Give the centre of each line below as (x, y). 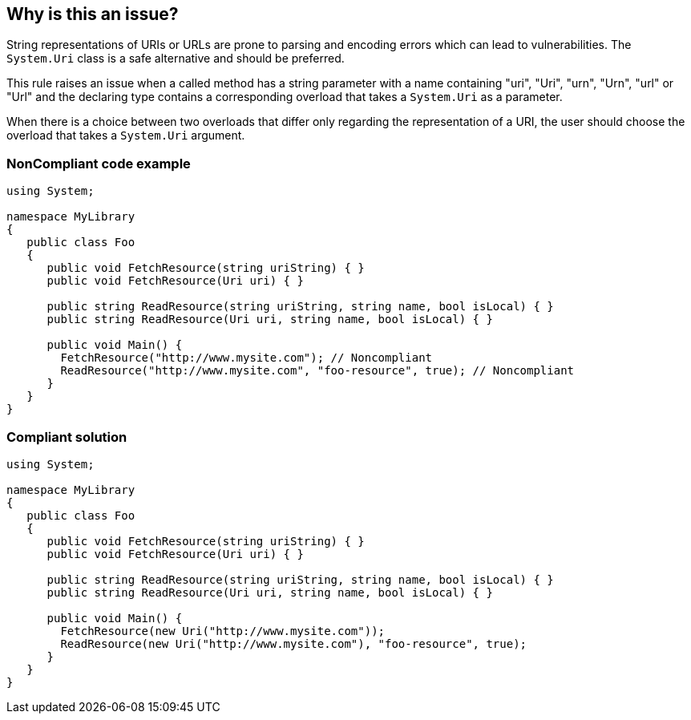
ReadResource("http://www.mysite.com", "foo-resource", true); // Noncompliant (317, 371)
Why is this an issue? (93, 14)
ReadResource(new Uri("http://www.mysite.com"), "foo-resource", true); (294, 643)
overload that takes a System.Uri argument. (126, 136)
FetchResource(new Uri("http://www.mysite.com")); (223, 631)
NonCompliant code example (99, 163)
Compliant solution (67, 437)
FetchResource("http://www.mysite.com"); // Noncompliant (246, 358)
